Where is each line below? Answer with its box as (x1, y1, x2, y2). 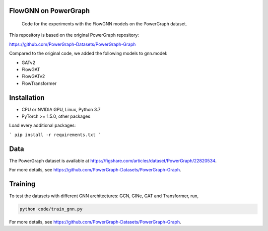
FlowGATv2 (21, 74, 45, 79)
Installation (9, 93, 45, 102)
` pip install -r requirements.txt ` (9, 132, 101, 138)
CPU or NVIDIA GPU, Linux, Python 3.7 (21, 106, 101, 112)
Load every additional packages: (9, 122, 76, 129)
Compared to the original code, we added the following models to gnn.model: (9, 50, 168, 57)
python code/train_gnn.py (19, 206, 83, 212)
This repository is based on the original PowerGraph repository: (9, 32, 139, 38)
